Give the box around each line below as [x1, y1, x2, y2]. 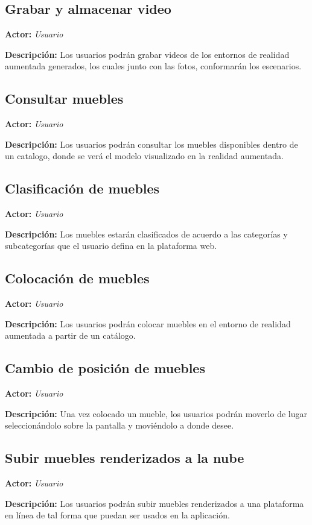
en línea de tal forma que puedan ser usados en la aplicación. [5, 509, 230, 521]
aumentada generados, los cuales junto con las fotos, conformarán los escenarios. [5, 60, 302, 72]
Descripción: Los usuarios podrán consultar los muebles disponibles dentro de [5, 137, 298, 150]
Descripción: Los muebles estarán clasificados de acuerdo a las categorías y [5, 227, 288, 240]
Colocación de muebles [5, 269, 150, 288]
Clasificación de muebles [5, 179, 160, 198]
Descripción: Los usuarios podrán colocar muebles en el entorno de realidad [5, 317, 291, 330]
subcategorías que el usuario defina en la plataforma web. [5, 239, 217, 252]
